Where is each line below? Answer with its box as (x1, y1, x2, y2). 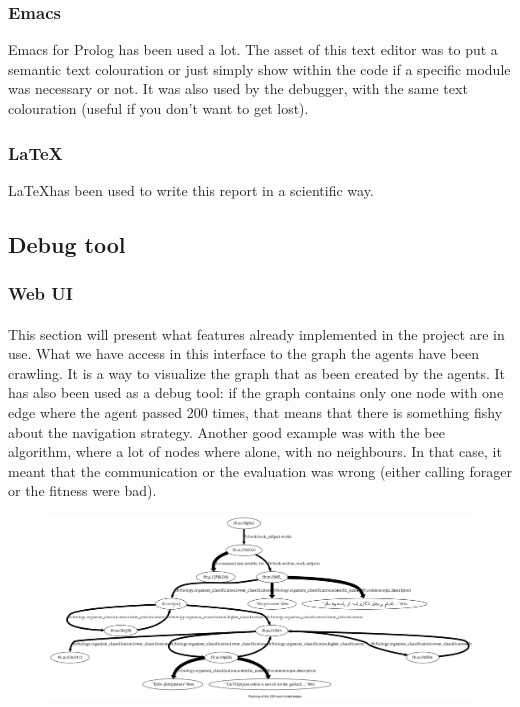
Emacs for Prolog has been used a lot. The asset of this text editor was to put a (8, 39, 498, 60)
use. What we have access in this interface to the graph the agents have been (8, 343, 479, 364)
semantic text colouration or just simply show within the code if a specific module (8, 58, 511, 79)
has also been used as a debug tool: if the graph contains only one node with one (8, 382, 504, 403)
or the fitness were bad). (8, 480, 157, 501)
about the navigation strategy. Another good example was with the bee (8, 421, 445, 442)
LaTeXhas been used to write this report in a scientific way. (8, 179, 374, 200)
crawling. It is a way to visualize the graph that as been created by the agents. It (8, 362, 505, 383)
